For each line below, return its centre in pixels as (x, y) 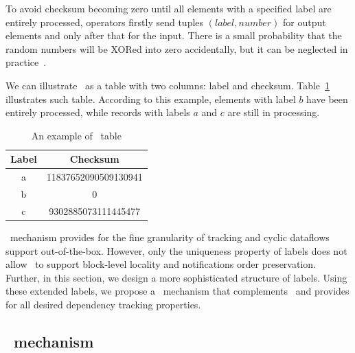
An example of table (76, 135)
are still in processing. (274, 112)
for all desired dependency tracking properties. (103, 304)
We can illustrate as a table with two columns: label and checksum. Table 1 (168, 85)
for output (305, 22)
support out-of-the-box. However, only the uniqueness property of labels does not (176, 250)
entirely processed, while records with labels (98, 112)
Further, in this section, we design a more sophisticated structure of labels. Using (176, 277)
